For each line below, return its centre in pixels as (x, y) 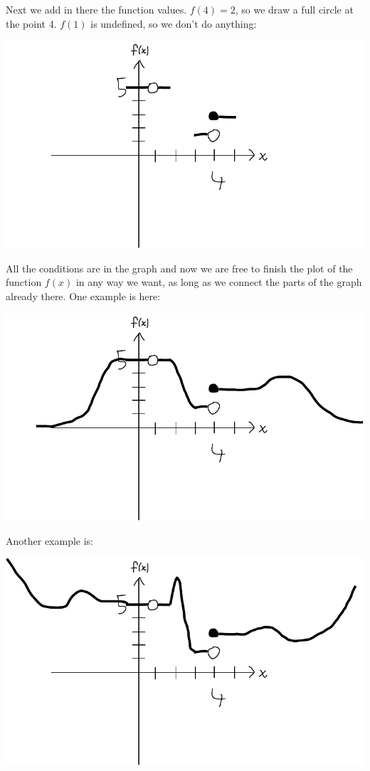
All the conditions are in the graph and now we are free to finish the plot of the (179, 268)
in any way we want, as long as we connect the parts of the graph (219, 282)
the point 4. (31, 23)
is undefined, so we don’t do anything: (174, 23)
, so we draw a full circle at (294, 9)
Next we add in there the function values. (96, 9)
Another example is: (50, 540)
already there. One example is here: (83, 296)
